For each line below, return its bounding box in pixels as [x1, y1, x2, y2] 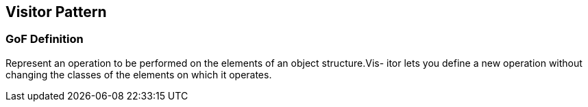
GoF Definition [5, 32, 84, 46]
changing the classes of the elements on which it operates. [5, 68, 272, 80]
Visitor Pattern [5, 3, 107, 20]
